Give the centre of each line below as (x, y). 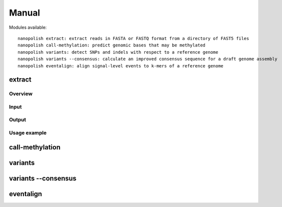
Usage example (28, 133)
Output (18, 120)
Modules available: (28, 27)
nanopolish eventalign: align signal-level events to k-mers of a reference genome (121, 66)
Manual (25, 13)
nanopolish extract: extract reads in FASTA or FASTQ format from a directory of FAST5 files (133, 38)
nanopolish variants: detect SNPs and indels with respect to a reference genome (118, 52)
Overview (21, 94)
